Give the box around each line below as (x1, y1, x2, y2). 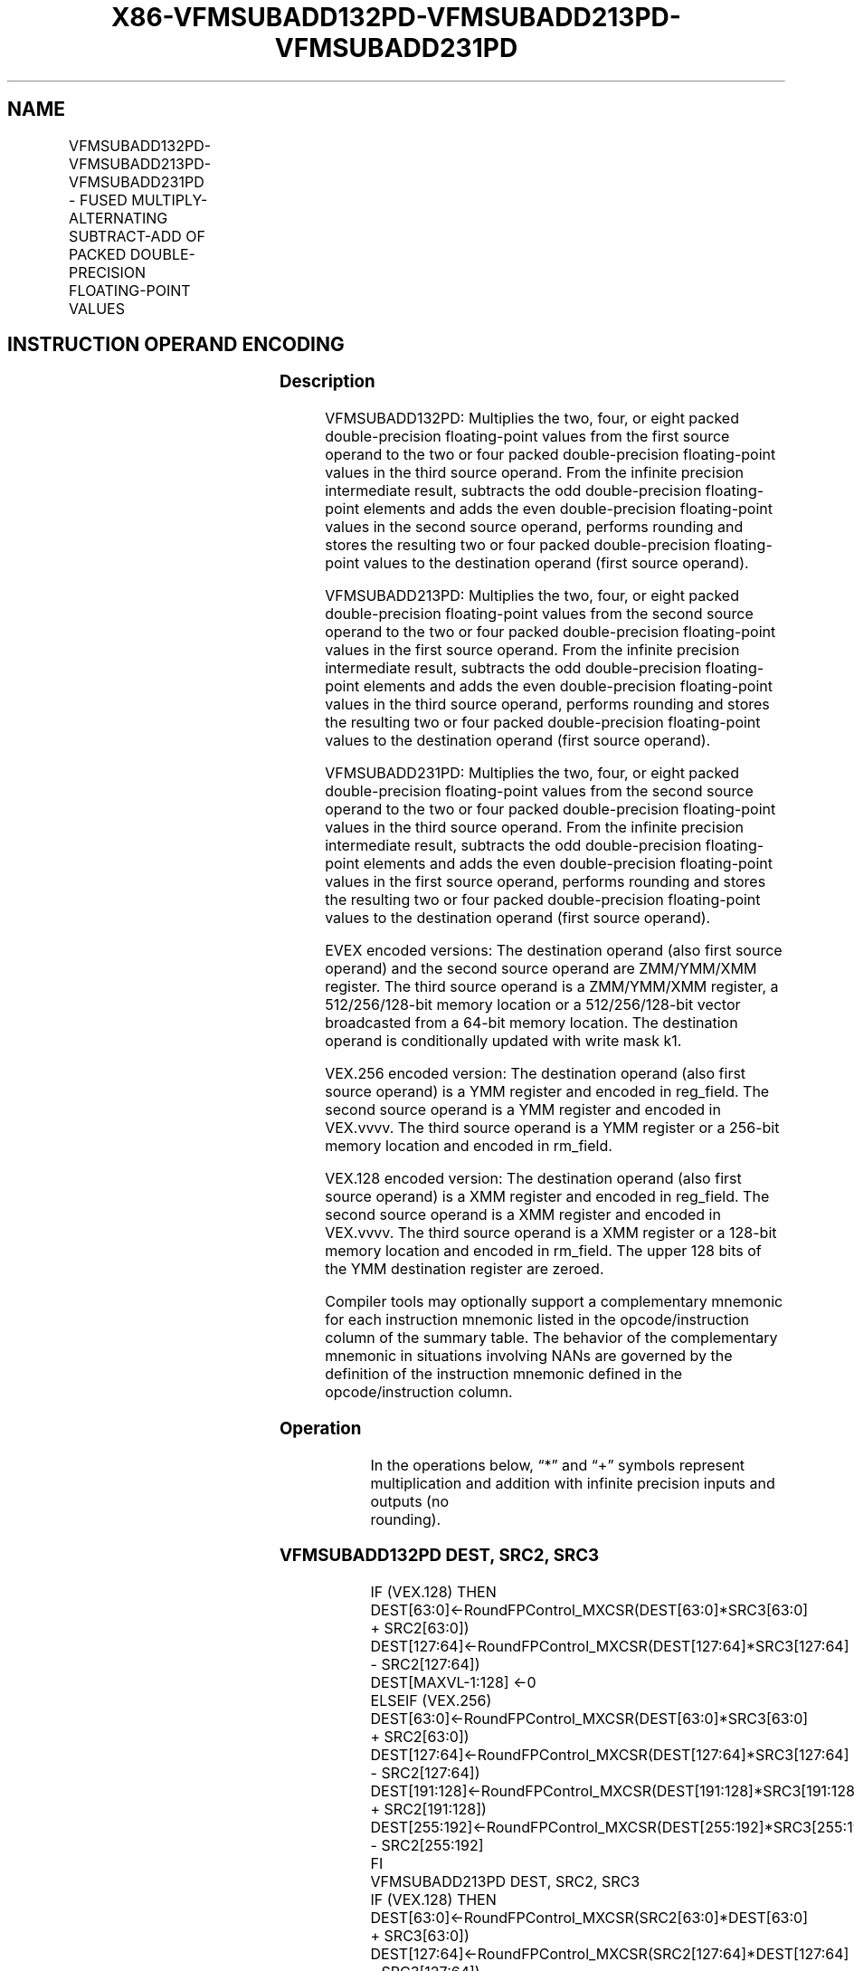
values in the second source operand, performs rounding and (325, 518, 744, 537)
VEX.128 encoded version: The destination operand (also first (325, 1169, 742, 1188)
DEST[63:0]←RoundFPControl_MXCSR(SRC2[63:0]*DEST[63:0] (370, 1909, 808, 1928)
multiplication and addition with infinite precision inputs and (370, 1473, 775, 1492)
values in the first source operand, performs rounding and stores (325, 872, 766, 891)
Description (279, 371, 375, 393)
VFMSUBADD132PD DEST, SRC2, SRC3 (279, 1545, 600, 1566)
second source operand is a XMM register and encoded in (325, 1205, 721, 1224)
